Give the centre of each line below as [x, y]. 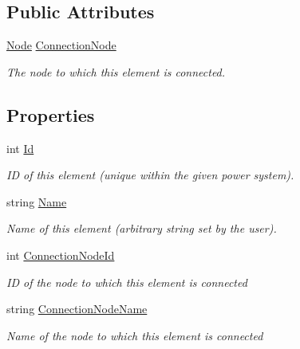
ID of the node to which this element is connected [127, 282]
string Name [37, 201]
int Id [20, 148]
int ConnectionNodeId [61, 255]
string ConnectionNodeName [77, 309]
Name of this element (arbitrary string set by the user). [142, 228]
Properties [51, 114]
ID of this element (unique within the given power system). [150, 175]
